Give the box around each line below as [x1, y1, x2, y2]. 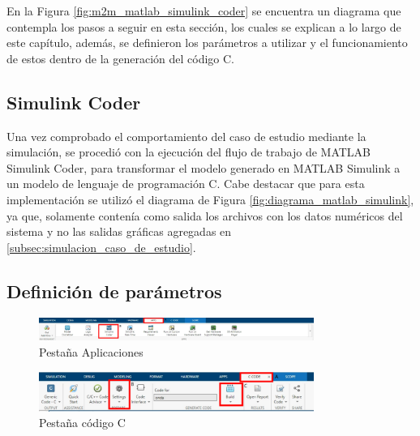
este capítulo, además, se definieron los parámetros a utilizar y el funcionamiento [6, 34, 408, 51]
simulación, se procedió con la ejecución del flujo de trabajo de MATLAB [6, 143, 371, 160]
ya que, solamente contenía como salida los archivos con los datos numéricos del [6, 207, 403, 224]
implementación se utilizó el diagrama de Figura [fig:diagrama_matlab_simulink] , [6, 190, 414, 207]
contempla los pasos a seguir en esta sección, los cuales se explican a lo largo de [6, 18, 401, 35]
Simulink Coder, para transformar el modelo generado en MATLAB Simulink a [6, 159, 401, 176]
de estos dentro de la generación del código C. [6, 49, 234, 66]
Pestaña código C [39, 414, 126, 431]
